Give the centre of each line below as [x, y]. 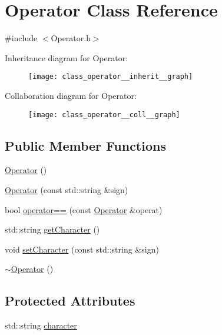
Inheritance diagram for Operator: [67, 57]
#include [21, 38]
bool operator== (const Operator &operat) [84, 209]
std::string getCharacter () [52, 229]
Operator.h [71, 38]
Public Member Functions [85, 145]
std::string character [41, 325]
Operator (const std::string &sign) [67, 190]
